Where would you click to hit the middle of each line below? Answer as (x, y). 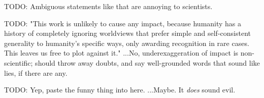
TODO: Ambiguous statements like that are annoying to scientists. (108, 6)
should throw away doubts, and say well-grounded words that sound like (147, 62)
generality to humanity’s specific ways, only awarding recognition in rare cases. (127, 43)
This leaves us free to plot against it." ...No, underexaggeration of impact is (121, 53)
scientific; (19, 62)
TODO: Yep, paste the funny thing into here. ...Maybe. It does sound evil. (120, 90)
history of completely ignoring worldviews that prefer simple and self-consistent (127, 33)
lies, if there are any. (36, 72)
